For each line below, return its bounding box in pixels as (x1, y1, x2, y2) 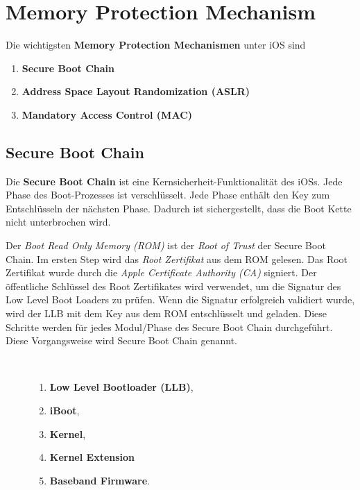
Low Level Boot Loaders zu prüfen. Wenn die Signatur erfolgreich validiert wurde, (6, 292, 355, 307)
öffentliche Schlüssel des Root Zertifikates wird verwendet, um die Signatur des (6, 278, 341, 293)
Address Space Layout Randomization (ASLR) (22, 84, 250, 99)
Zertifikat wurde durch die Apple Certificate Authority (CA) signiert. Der (6, 265, 317, 280)
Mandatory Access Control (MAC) (22, 107, 193, 121)
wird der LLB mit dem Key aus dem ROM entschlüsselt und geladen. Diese (6, 306, 327, 321)
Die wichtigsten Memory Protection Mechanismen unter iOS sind (6, 37, 306, 52)
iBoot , (49, 403, 80, 418)
